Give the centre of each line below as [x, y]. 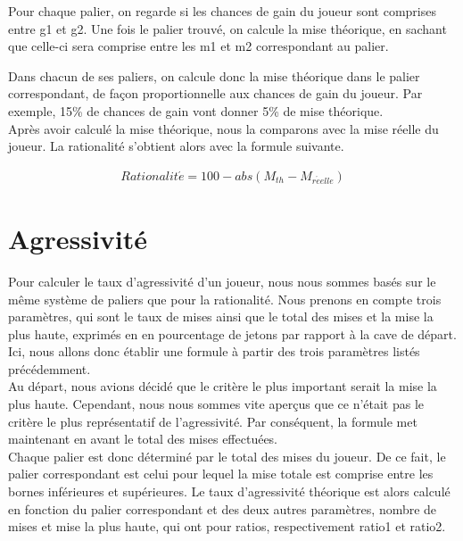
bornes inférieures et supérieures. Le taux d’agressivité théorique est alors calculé [229, 491]
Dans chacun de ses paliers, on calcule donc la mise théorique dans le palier [214, 75]
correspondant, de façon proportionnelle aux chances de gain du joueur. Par [215, 93]
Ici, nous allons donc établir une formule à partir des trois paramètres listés [214, 351]
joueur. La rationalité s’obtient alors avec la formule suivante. [176, 146]
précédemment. [50, 368]
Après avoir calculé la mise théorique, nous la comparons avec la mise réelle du [223, 128]
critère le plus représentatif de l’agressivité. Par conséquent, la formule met [213, 421]
